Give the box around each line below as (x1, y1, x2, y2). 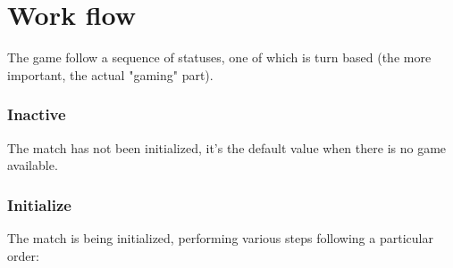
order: (7, 246, 39, 264)
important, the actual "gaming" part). (7, 65, 214, 84)
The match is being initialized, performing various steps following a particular (7, 228, 433, 247)
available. (7, 156, 58, 175)
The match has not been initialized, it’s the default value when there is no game (7, 138, 447, 157)
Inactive (7, 103, 66, 126)
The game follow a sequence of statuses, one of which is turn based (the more (7, 48, 432, 67)
